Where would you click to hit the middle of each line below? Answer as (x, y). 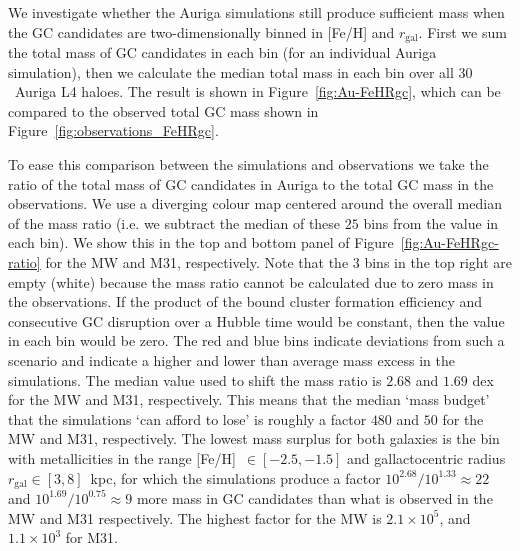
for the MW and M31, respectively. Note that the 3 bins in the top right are (278, 261)
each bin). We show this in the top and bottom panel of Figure (201, 242)
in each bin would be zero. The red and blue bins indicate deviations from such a (256, 340)
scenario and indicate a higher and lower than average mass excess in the (231, 359)
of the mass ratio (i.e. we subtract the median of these (174, 222)
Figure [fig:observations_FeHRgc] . (113, 130)
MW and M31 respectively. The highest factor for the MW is (195, 517)
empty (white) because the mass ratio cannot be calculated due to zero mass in (251, 281)
